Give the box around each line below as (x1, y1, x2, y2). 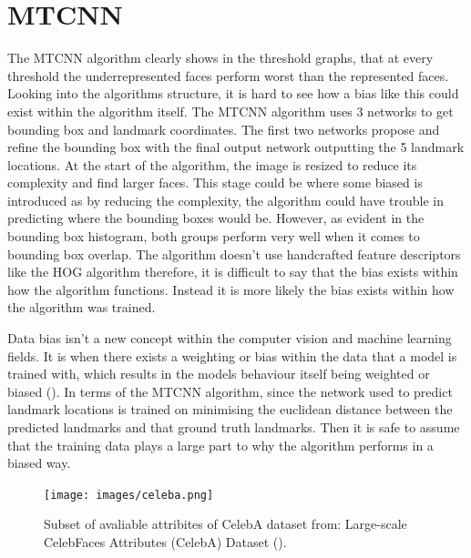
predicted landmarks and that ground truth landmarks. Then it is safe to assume (7, 418, 460, 436)
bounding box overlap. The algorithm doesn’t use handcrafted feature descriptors (7, 244, 461, 263)
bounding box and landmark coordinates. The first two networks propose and (7, 119, 440, 138)
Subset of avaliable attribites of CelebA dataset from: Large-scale (44, 514, 407, 533)
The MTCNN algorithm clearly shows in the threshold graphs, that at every (7, 48, 434, 67)
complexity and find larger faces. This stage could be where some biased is (7, 173, 423, 192)
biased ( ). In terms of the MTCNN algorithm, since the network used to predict (7, 381, 453, 401)
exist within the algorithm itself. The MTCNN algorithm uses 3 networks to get (7, 101, 454, 120)
